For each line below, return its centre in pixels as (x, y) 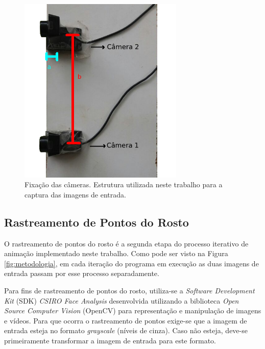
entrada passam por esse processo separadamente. (82, 273)
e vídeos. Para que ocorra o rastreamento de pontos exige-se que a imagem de (126, 320)
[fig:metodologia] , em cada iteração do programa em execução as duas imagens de (131, 263)
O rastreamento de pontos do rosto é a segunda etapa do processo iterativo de (126, 243)
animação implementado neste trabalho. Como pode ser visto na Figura (116, 253)
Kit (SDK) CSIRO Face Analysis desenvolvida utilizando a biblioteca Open (122, 300)
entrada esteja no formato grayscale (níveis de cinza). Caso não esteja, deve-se (126, 330)
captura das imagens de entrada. (75, 194)
